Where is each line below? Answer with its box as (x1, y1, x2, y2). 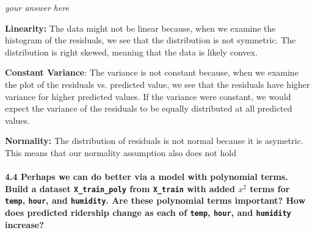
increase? (5, 218, 44, 231)
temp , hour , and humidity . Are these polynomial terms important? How (5, 194, 306, 207)
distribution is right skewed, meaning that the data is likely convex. (5, 45, 258, 58)
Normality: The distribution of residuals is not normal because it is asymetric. (5, 134, 303, 147)
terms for (250, 182, 290, 195)
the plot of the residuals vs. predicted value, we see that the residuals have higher (5, 77, 310, 90)
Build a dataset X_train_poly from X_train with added (5, 182, 235, 195)
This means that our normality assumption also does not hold (5, 146, 236, 159)
